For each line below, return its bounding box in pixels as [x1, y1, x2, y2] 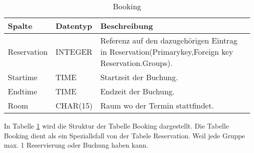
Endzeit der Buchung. [100, 86, 175, 97]
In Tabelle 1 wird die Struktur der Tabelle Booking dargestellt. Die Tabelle [4, 121, 229, 131]
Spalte [8, 20, 33, 31]
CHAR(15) [55, 100, 93, 111]
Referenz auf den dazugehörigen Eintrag [100, 35, 237, 46]
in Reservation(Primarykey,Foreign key [100, 46, 233, 57]
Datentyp [55, 20, 92, 31]
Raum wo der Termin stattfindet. [100, 100, 214, 111]
